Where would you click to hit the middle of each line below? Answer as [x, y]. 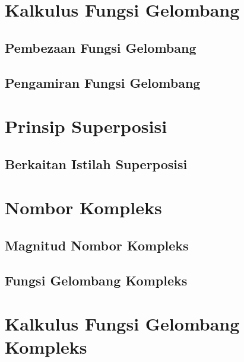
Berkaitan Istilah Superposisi [96, 163]
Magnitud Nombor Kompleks [97, 245]
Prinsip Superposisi [86, 126]
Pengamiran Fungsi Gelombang [103, 82]
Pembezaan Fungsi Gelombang [101, 47]
